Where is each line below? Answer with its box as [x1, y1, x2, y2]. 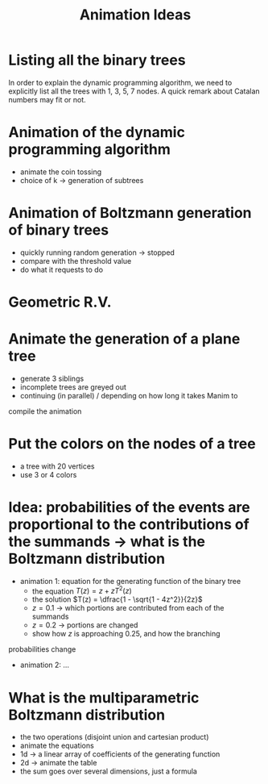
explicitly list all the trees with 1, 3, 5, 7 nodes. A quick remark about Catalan [8, 86, 260, 96]
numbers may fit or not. [8, 94, 86, 104]
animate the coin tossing [19, 167, 102, 177]
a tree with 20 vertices [19, 461, 95, 471]
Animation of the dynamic [8, 123, 185, 142]
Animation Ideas [79, 6, 192, 24]
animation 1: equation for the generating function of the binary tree [19, 576, 241, 586]
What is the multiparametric [8, 688, 200, 707]
